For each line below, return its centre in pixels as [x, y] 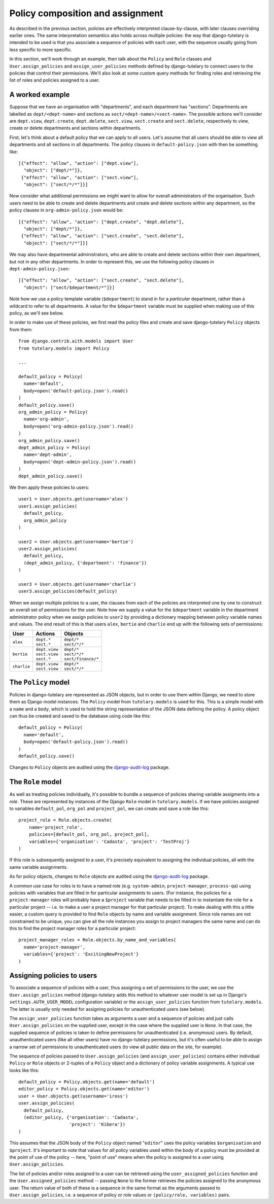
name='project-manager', [55, 947]
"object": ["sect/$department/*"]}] [69, 287]
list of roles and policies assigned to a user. [55, 80]
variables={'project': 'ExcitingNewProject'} [81, 954]
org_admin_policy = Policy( [53, 412]
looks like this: [24, 1070]
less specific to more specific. [41, 49]
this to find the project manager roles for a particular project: [73, 928]
